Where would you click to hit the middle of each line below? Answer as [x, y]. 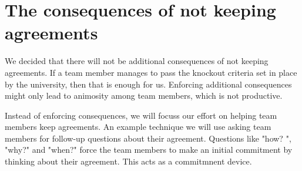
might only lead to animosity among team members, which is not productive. [144, 95]
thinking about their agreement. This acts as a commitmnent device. [128, 161]
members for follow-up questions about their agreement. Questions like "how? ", [148, 138]
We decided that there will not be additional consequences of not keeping [137, 61]
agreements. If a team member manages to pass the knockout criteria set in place [151, 72]
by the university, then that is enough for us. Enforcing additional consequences [148, 84]
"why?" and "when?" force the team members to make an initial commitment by [149, 150]
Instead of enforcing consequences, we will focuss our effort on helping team [141, 115]
